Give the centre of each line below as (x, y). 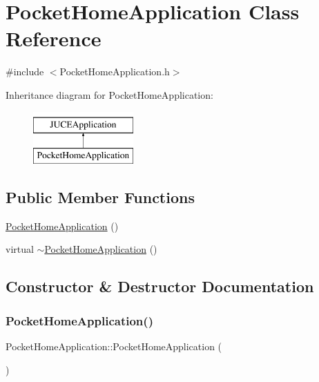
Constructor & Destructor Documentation (160, 286)
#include (25, 71)
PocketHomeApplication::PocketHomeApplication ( (114, 346)
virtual (20, 249)
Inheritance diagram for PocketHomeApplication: (109, 94)
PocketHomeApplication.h (115, 71)
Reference (54, 38)
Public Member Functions (100, 197)
